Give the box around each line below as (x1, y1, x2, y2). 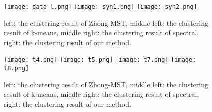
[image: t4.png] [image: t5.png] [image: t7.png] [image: (4, 56, 196, 64)
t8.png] (4, 65, 29, 72)
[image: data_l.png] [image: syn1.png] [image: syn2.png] (4, 3, 197, 10)
